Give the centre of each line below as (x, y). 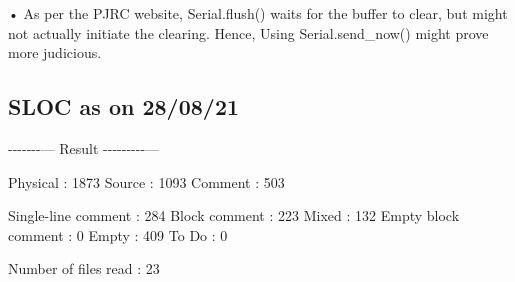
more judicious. (55, 52)
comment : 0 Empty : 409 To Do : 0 (118, 234)
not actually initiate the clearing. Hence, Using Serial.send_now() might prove (248, 32)
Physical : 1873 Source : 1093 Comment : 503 (146, 181)
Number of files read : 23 (84, 268)
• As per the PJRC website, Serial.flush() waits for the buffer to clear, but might (258, 13)
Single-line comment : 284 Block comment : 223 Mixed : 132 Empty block (234, 215)
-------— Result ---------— (84, 147)
